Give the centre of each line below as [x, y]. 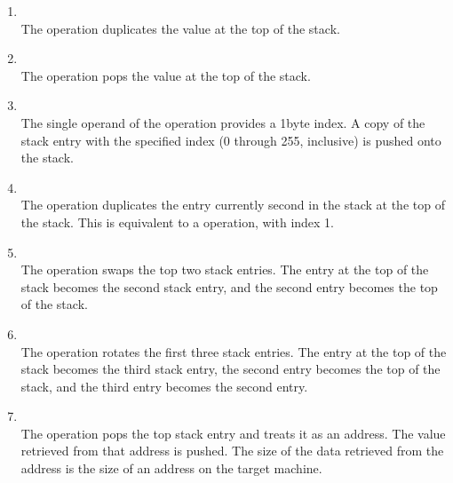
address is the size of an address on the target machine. [171, 468]
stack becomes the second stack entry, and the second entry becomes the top [229, 286]
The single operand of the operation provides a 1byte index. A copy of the [223, 122]
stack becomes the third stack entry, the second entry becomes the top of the [230, 369]
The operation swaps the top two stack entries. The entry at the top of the [225, 269]
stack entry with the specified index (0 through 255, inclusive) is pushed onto [231, 140]
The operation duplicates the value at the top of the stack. [180, 28]
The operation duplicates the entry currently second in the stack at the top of [233, 205]
